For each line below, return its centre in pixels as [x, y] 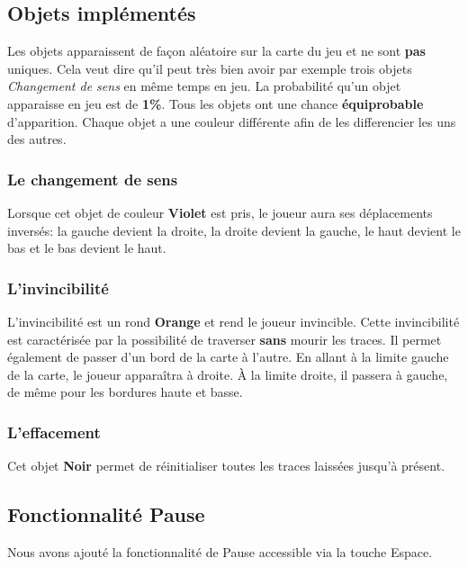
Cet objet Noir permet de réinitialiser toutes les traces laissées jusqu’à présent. [226, 466]
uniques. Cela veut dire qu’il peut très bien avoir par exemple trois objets [210, 68]
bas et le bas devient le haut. [87, 248]
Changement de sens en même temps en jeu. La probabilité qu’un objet [204, 86]
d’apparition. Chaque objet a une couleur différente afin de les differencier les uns [232, 121]
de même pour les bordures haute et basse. [125, 392]
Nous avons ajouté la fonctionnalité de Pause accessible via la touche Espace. [220, 551]
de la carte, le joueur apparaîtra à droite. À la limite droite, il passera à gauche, [228, 374]
